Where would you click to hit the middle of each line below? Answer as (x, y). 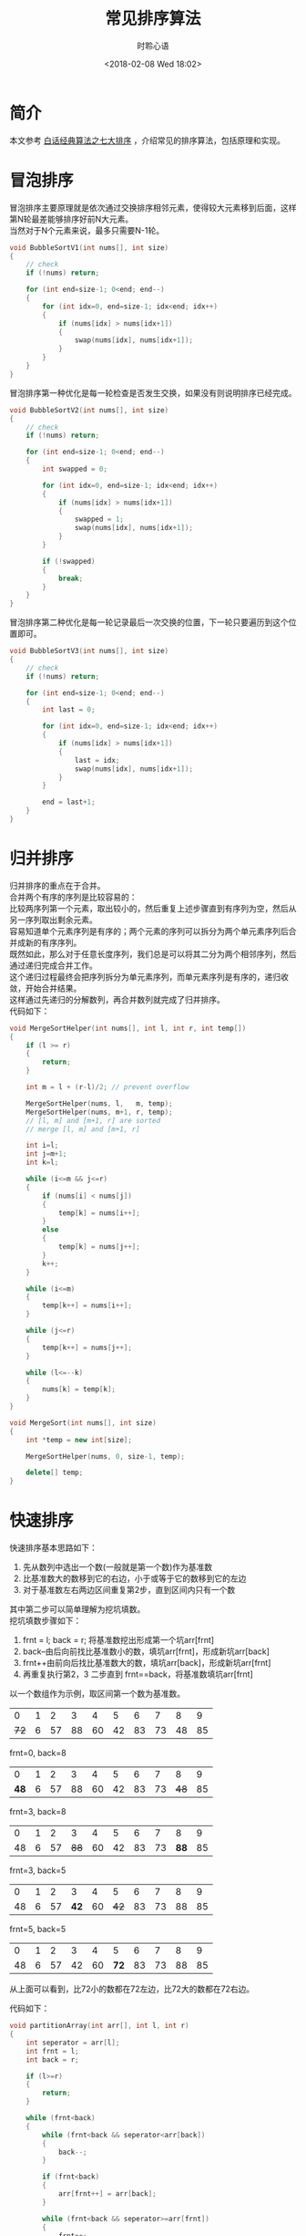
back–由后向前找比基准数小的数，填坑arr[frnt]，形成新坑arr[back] (146, 1651)
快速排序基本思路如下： (53, 1548)
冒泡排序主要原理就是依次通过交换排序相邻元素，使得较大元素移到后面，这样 (153, 207)
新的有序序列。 (53, 942)
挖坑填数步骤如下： (46, 1621)
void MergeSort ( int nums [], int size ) (83, 1423)
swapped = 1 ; (99, 520)
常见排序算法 (153, 19)
